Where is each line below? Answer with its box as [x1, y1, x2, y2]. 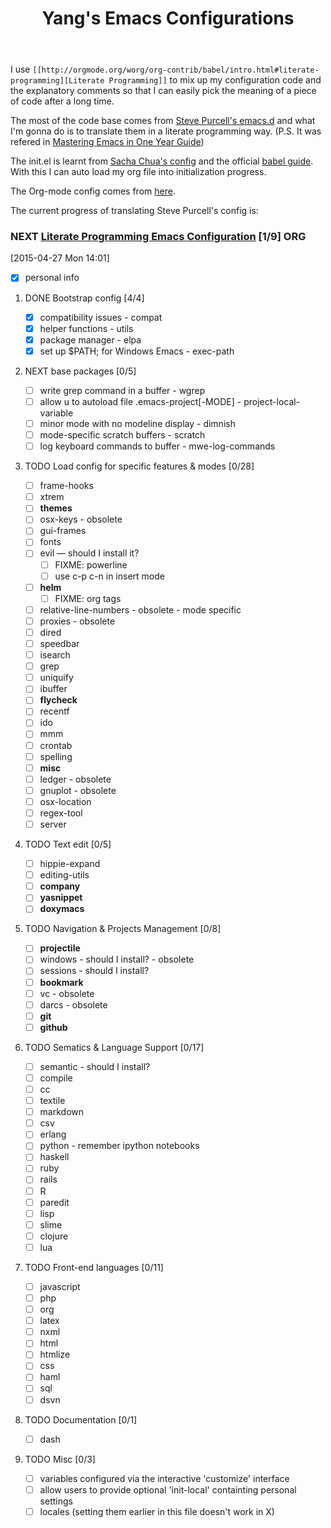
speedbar [39, 637, 80, 649]
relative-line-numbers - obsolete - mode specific [39, 603, 242, 616]
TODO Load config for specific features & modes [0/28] [24, 460, 255, 472]
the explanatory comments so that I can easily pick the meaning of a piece [10, 85, 317, 97]
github [39, 1021, 68, 1033]
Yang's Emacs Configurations [41, 7, 295, 30]
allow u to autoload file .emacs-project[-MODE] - [39, 395, 242, 407]
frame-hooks [39, 480, 94, 492]
